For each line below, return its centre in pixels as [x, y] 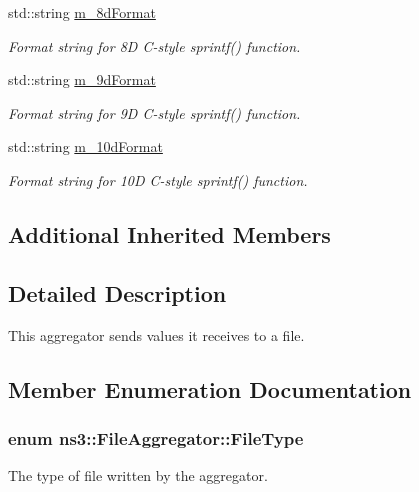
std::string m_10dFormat [85, 146]
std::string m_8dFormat [82, 12]
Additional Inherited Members [169, 233]
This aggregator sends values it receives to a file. [156, 334]
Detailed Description [117, 292]
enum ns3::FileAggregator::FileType [156, 437]
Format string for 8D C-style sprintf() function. [154, 45]
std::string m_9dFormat [82, 79]
